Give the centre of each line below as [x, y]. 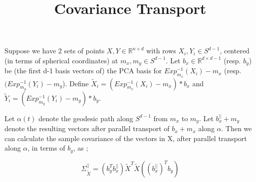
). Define [76, 83]
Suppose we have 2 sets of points [55, 51]
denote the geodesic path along [86, 118]
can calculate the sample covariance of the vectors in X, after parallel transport [126, 138]
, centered [235, 51]
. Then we [237, 128]
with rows [161, 51]
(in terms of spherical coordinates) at [61, 60]
